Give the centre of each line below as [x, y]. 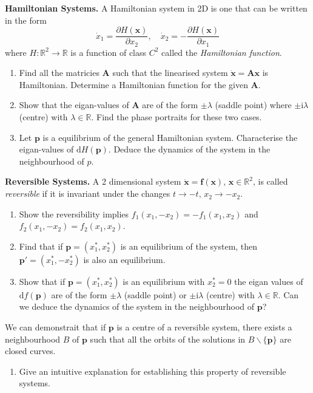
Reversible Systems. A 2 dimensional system [93, 181]
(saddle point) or [155, 294]
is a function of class [109, 52]
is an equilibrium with [164, 281]
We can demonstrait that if [56, 327]
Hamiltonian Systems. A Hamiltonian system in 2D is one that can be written [156, 8]
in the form [26, 20]
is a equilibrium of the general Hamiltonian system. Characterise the [170, 137]
